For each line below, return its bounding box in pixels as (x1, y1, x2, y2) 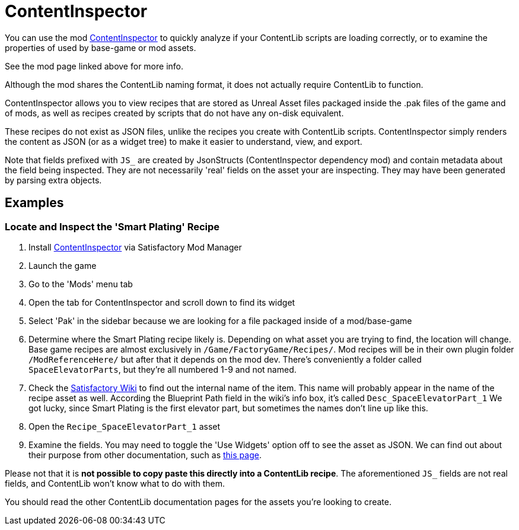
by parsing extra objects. (5, 174, 102, 185)
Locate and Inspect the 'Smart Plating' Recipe (5, 220, 220, 233)
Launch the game (28, 260, 97, 271)
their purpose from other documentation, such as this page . (28, 449, 262, 460)
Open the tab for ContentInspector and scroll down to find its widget (28, 297, 295, 307)
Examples (5, 195, 64, 211)
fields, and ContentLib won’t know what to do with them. (5, 478, 225, 488)
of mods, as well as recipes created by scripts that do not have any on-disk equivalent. (5, 107, 344, 118)
